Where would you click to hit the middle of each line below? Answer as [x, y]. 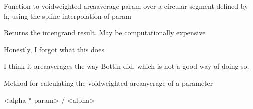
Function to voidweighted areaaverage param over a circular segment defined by [126, 6]
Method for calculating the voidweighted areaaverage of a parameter [109, 83]
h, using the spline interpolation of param [68, 16]
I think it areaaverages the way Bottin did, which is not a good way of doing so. [127, 66]
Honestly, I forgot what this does [54, 49]
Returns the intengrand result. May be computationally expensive [105, 33]
